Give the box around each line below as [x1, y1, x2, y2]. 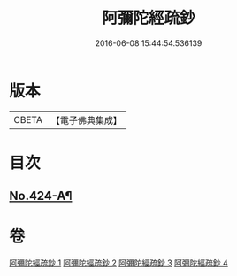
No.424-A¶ [9, 188, 73, 203]
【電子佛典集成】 [50, 114, 122, 126]
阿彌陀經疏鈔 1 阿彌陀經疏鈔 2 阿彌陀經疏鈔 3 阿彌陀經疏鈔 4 [9, 257, 228, 268]
